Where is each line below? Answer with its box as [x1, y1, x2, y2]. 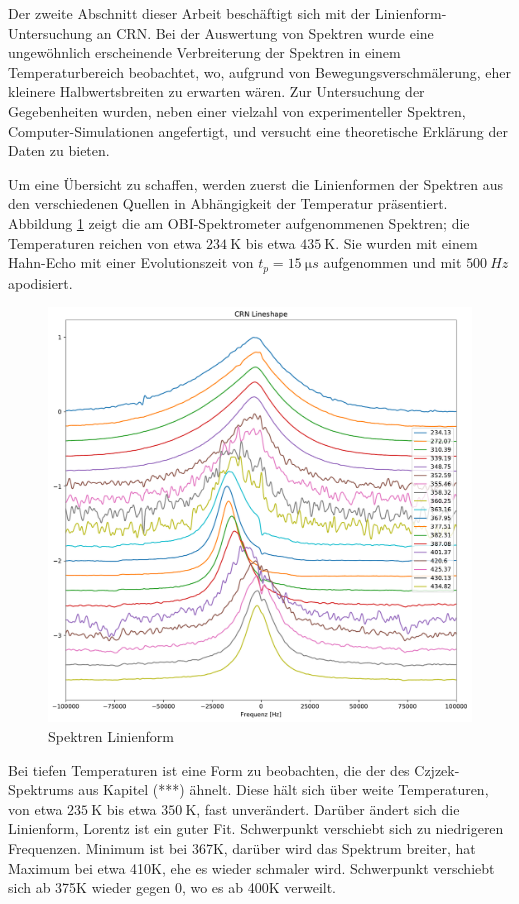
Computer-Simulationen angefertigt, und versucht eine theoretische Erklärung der [8, 120, 508, 141]
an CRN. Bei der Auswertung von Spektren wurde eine [96, 22, 434, 43]
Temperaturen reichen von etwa [8, 232, 202, 253]
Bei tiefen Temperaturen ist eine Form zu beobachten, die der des [8, 759, 410, 780]
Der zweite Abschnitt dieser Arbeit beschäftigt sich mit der [8, 3, 371, 23]
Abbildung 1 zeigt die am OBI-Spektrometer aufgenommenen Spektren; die [8, 212, 470, 233]
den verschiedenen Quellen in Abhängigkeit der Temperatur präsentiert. [8, 193, 448, 214]
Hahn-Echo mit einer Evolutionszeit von [8, 252, 254, 273]
